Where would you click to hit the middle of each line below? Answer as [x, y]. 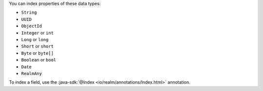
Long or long [35, 39]
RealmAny [32, 73]
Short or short [37, 46]
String [29, 13]
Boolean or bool [39, 60]
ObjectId [32, 26]
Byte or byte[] [37, 53]
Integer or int [37, 33]
